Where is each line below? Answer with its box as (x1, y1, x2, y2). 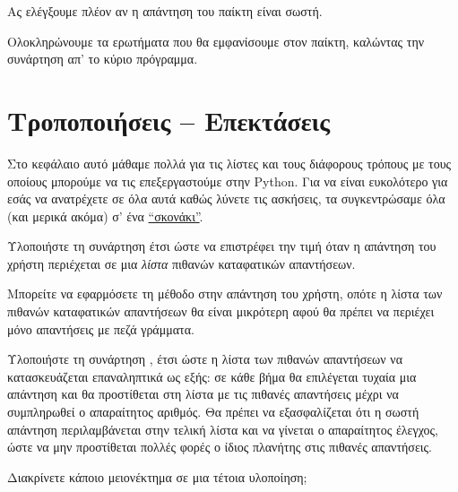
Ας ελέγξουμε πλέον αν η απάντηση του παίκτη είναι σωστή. (7, 2, 323, 20)
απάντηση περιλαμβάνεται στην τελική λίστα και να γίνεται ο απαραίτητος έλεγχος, (7, 419, 438, 438)
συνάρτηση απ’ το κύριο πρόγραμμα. (7, 49, 198, 68)
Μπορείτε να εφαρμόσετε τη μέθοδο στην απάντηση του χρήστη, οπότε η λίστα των (7, 284, 443, 303)
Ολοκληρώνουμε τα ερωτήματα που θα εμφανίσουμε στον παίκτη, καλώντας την (7, 31, 425, 50)
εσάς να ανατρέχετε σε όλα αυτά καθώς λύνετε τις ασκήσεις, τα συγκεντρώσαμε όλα (7, 189, 445, 208)
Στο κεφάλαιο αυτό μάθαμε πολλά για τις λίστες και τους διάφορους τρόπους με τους (7, 153, 452, 172)
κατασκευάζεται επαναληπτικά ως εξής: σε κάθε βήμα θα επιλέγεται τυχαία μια (7, 367, 417, 385)
